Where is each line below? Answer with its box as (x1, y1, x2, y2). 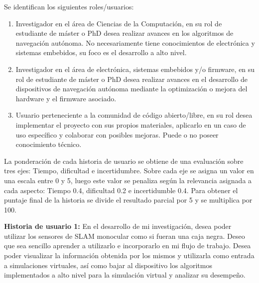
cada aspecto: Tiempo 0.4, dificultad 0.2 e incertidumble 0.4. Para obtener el (4, 185, 238, 195)
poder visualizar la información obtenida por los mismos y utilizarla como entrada (4, 250, 255, 261)
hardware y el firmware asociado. (15, 93, 117, 103)
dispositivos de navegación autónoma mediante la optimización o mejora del (15, 83, 248, 94)
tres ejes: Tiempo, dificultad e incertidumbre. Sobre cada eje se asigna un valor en (4, 165, 254, 176)
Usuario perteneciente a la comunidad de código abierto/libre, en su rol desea (15, 110, 253, 120)
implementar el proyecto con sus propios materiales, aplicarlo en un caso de (15, 119, 246, 130)
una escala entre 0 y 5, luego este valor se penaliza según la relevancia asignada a (4, 175, 252, 185)
